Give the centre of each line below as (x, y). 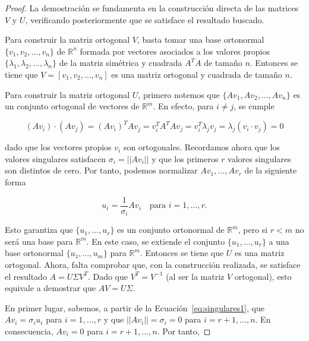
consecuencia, (29, 331)
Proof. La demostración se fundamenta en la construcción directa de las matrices (152, 8)
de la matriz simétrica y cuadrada (121, 63)
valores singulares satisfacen (56, 158)
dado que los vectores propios (58, 147)
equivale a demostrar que (50, 288)
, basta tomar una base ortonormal (201, 40)
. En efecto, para (183, 106)
